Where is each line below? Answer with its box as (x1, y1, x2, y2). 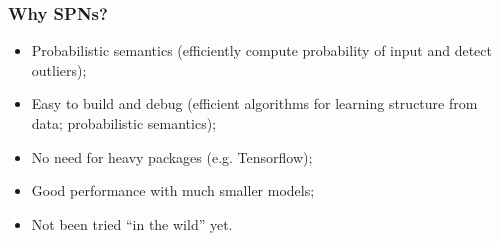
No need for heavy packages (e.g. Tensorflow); (31, 146, 313, 167)
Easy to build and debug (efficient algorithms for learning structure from (31, 93, 478, 114)
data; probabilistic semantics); (31, 113, 217, 133)
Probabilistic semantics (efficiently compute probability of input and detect (31, 40, 492, 61)
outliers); (31, 59, 87, 80)
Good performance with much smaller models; (31, 180, 315, 201)
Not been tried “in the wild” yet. (31, 213, 233, 234)
